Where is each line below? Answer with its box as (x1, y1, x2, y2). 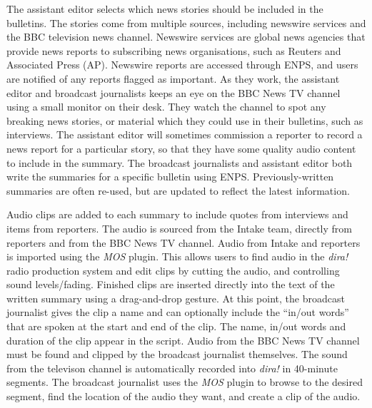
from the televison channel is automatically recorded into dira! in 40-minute (6, 360, 338, 375)
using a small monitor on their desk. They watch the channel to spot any (6, 99, 326, 114)
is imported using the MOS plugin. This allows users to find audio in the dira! (6, 249, 348, 264)
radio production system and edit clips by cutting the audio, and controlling (6, 262, 340, 277)
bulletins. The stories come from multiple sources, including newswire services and (6, 15, 366, 30)
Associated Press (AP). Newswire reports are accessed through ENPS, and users (6, 57, 358, 72)
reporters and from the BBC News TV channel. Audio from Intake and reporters (6, 235, 361, 250)
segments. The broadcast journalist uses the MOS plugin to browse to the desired (6, 374, 363, 389)
